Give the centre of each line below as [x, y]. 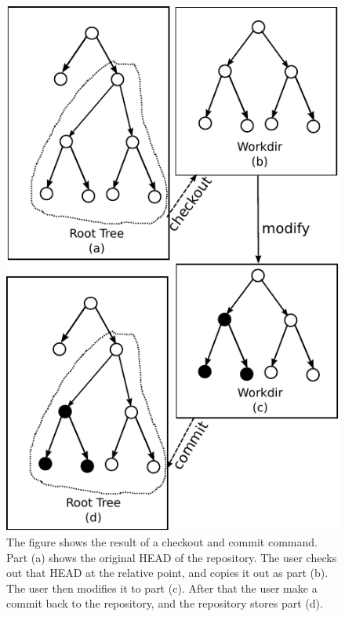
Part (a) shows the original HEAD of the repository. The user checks [172, 557]
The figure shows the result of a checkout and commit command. [162, 541]
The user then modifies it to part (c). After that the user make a [162, 588]
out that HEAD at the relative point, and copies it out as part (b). [167, 573]
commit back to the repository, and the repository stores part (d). [165, 603]
